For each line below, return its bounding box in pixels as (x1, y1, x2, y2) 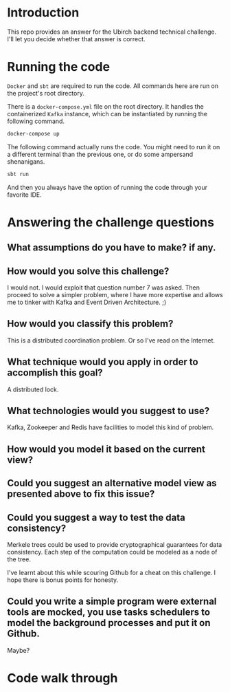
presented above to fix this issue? (7, 488, 155, 500)
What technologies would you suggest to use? (7, 405, 210, 417)
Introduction (7, 5, 80, 21)
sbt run (7, 171, 30, 177)
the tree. (7, 555, 31, 563)
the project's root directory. (7, 89, 84, 97)
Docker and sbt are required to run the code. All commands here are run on (7, 81, 219, 90)
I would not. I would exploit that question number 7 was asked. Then (7, 283, 200, 292)
